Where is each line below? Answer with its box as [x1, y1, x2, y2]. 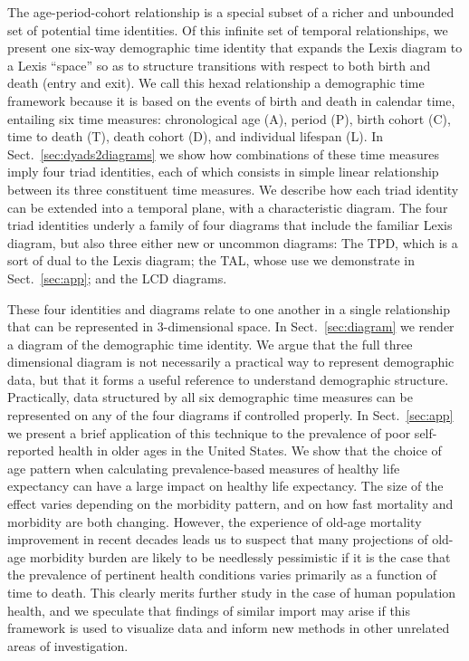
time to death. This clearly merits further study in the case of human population [7, 583, 456, 601]
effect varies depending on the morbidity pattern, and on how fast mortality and [7, 494, 454, 513]
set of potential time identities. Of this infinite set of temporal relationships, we [7, 20, 448, 39]
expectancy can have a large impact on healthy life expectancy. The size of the [7, 476, 444, 495]
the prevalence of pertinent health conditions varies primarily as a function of [7, 565, 437, 584]
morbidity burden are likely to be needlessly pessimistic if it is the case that [29, 547, 451, 566]
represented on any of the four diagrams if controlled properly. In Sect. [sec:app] [7, 406, 454, 425]
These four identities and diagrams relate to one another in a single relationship [7, 299, 451, 318]
